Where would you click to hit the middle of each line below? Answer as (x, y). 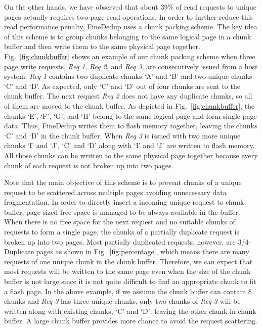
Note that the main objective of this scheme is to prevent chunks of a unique (123, 182)
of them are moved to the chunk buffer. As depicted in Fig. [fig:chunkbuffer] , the (129, 105)
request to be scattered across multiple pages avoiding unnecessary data (115, 192)
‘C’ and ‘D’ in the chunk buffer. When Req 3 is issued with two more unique (122, 135)
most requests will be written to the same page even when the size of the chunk (127, 271)
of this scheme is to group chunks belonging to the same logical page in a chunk (128, 36)
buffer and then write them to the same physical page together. (102, 46)
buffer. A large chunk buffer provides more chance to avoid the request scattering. (131, 321)
